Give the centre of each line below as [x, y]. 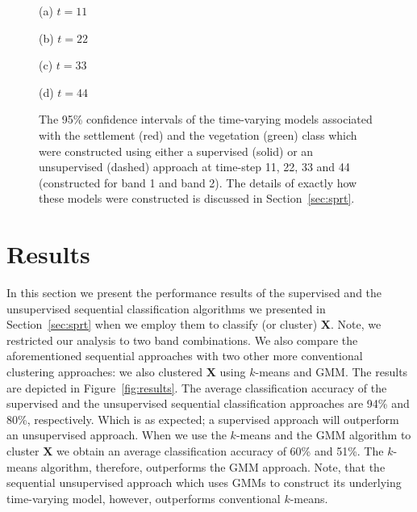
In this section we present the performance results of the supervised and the [194, 293]
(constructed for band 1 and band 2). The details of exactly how [198, 182]
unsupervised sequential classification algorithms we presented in [166, 308]
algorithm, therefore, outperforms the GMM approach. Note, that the [213, 466]
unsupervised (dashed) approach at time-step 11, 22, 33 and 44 [194, 167]
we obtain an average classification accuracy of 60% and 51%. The [220, 451]
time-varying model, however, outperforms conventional [144, 498]
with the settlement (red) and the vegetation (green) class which [198, 134]
